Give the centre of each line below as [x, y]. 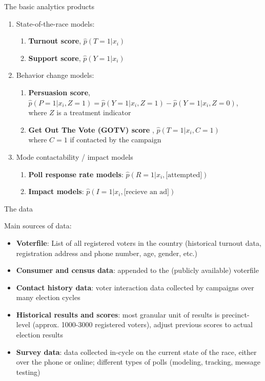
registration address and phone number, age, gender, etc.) [107, 253]
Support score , [55, 58]
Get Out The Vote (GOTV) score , [91, 129]
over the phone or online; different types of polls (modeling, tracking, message [138, 362]
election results [39, 335]
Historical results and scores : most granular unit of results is [118, 314]
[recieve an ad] [147, 192]
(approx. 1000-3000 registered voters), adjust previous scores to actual [142, 324]
